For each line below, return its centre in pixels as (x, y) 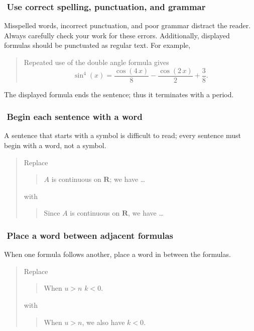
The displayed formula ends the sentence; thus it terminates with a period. (119, 94)
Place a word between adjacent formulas (90, 235)
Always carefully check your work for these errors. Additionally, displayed (117, 35)
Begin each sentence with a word (75, 117)
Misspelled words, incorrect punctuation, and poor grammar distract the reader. (128, 25)
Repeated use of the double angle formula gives (96, 62)
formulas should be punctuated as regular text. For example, (97, 45)
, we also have (103, 322)
